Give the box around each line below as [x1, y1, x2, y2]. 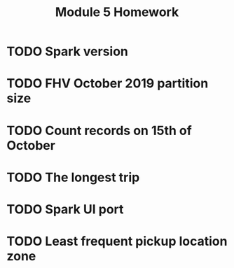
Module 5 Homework [55, 4, 179, 20]
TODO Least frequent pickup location [6, 234, 228, 249]
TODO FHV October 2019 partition [6, 76, 209, 92]
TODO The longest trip [6, 169, 140, 185]
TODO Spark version [6, 43, 129, 59]
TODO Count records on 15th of [6, 122, 192, 139]
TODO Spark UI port [6, 201, 124, 217]
